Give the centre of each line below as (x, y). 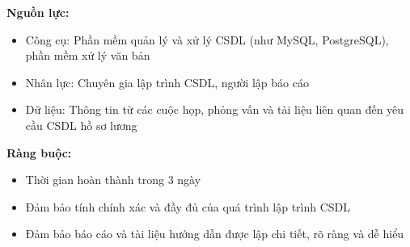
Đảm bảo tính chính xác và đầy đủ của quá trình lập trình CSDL (188, 206)
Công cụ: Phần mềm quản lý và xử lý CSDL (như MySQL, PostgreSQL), (207, 39)
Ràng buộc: (39, 152)
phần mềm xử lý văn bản (88, 55)
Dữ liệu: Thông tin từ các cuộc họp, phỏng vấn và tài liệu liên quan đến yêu (215, 109)
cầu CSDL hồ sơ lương (81, 125)
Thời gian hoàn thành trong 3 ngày (113, 180)
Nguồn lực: (38, 12)
